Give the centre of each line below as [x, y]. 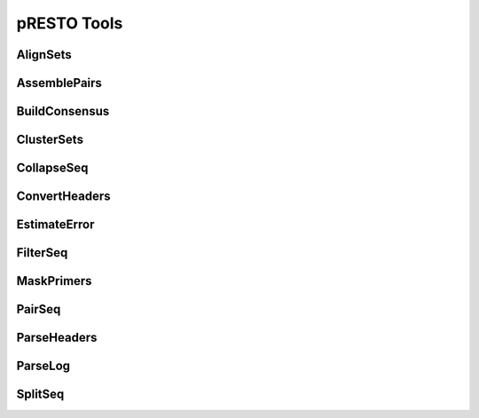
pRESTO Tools [70, 23]
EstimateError [55, 225]
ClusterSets [50, 140]
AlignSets [44, 55]
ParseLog [43, 366]
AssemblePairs [59, 83]
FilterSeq [42, 253]
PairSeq [39, 309]
